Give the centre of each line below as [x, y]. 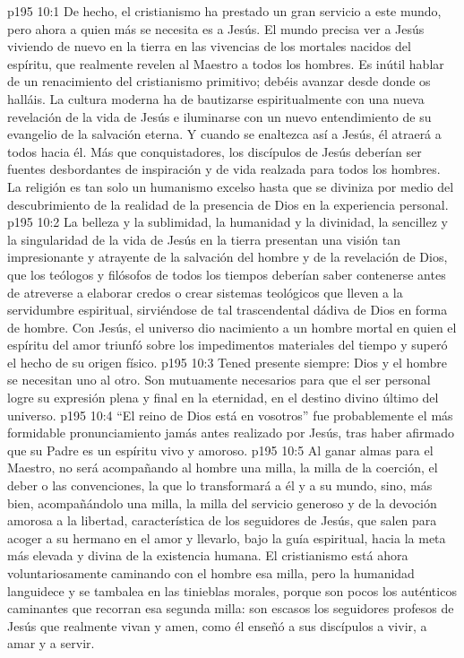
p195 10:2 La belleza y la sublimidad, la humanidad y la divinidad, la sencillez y [228, 222]
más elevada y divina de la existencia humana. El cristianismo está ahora [208, 555]
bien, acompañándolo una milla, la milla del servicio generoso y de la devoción [222, 502]
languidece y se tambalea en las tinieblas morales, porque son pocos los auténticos [232, 590]
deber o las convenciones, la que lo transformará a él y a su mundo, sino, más [220, 485]
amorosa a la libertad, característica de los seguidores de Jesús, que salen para [222, 520]
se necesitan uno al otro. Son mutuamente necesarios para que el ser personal [219, 380]
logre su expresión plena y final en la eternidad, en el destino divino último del [223, 398]
